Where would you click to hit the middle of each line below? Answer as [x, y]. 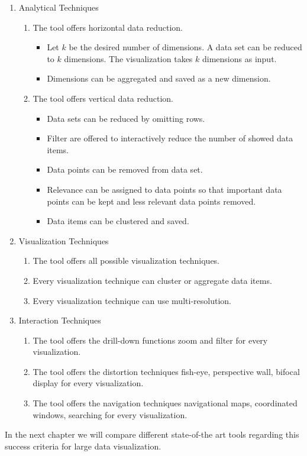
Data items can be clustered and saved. [118, 221]
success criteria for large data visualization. [83, 446]
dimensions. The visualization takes [128, 58]
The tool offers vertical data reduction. [103, 98]
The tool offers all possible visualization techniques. [126, 261]
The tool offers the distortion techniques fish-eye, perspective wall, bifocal [166, 371]
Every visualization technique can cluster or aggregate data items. [152, 280]
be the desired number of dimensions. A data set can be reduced [185, 47]
